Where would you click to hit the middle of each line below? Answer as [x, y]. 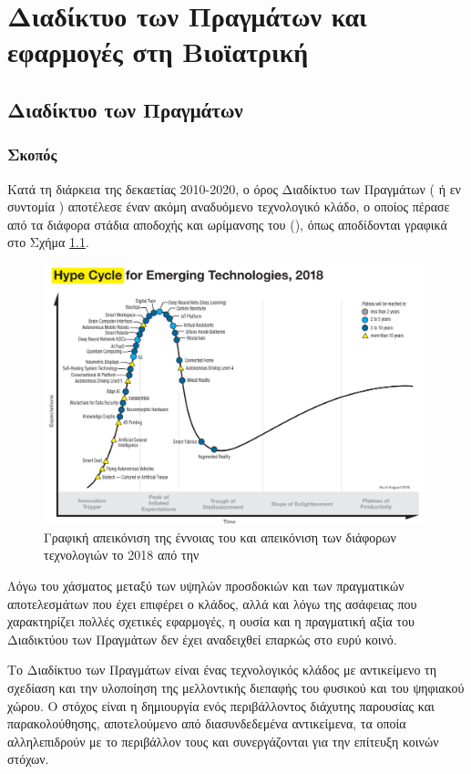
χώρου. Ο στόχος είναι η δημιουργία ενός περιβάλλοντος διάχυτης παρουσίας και [221, 705]
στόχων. [28, 759]
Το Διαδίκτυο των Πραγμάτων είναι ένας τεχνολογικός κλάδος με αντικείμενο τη [222, 670]
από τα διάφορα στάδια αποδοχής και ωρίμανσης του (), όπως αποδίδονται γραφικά [227, 224]
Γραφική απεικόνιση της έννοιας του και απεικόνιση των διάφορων [220, 537]
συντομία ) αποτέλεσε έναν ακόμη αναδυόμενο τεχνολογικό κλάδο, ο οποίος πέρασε [229, 206]
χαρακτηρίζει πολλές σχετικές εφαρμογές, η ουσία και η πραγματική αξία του [211, 621]
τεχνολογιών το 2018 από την [122, 555]
